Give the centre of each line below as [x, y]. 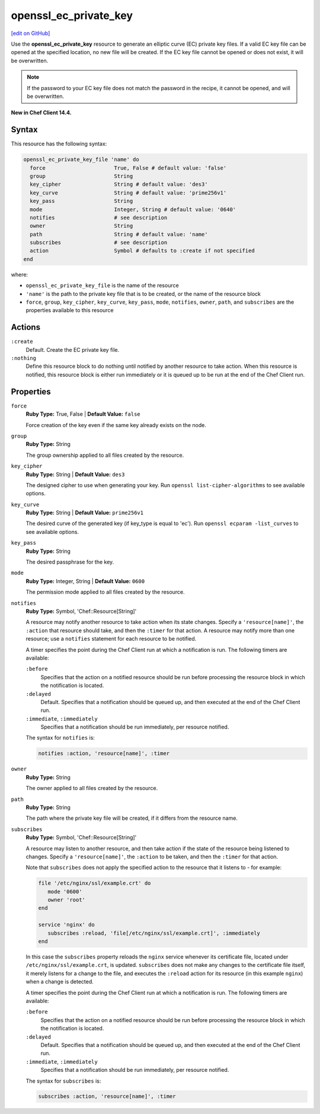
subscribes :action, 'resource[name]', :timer [107, 1097]
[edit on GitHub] [31, 33]
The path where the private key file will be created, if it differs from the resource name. [132, 818]
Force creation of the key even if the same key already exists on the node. [116, 425]
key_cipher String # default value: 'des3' [119, 184]
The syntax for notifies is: [60, 738]
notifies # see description [99, 217]
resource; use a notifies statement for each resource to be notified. [111, 639]
